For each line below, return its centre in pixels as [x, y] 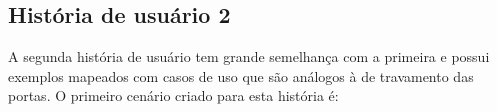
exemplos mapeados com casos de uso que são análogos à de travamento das [241, 75]
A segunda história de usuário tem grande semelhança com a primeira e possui [249, 56]
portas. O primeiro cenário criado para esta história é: [173, 95]
